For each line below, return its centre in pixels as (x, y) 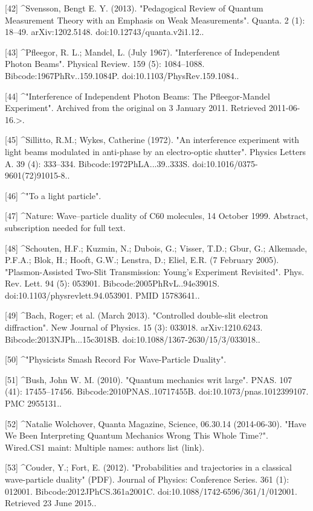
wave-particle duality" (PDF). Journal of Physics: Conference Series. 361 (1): (147, 479)
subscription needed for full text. (65, 227)
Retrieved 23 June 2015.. (51, 503)
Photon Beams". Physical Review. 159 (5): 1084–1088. (105, 64)
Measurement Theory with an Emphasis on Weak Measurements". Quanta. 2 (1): (155, 20)
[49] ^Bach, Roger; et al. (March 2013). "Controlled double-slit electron (137, 315)
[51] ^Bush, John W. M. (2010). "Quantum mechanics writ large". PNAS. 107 (149, 379)
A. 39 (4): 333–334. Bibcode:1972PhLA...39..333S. (97, 163)
